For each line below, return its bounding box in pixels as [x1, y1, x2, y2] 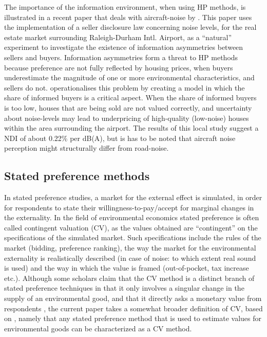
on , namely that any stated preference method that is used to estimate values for [4, 313, 261, 324]
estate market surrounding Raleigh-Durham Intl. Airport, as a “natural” [4, 31, 232, 42]
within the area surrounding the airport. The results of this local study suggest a [4, 122, 259, 133]
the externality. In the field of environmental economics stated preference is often [4, 212, 259, 223]
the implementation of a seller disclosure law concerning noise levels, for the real [4, 22, 257, 32]
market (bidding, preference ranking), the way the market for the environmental [4, 242, 256, 253]
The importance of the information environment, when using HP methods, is [4, 2, 246, 12]
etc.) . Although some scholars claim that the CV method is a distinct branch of [4, 272, 255, 283]
